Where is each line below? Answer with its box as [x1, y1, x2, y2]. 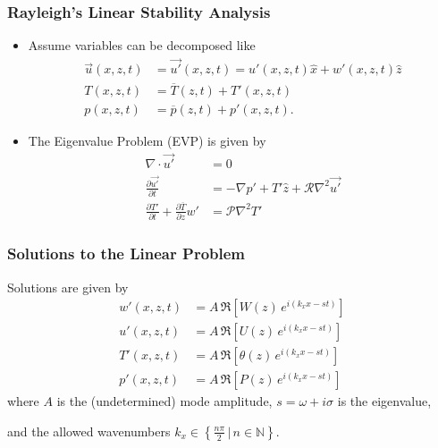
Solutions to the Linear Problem [7, 242, 246, 265]
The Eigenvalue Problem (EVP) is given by [28, 131, 266, 149]
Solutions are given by [7, 277, 129, 296]
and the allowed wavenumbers [7, 421, 171, 440]
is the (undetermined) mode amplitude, [56, 392, 273, 410]
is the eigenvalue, [337, 392, 432, 410]
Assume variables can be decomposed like [28, 36, 256, 55]
